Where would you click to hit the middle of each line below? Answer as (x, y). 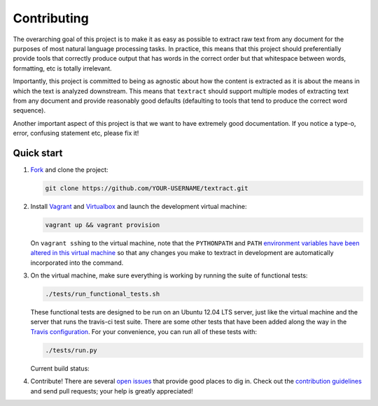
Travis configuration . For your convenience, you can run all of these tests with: (144, 331)
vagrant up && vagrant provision (103, 225)
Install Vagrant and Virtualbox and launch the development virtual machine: (139, 206)
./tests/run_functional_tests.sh (103, 294)
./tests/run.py (71, 350)
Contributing (51, 18)
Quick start (38, 153)
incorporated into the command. (77, 263)
